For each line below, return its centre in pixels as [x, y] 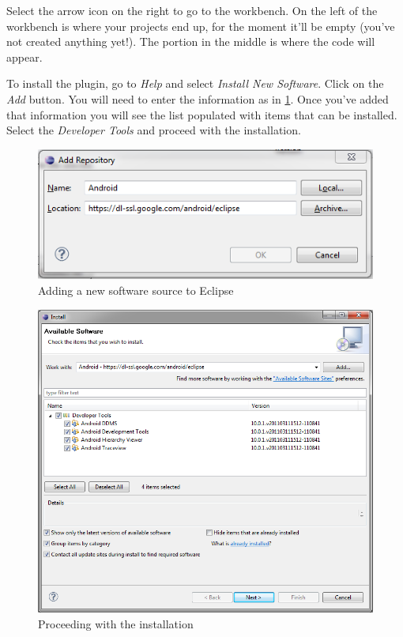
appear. [24, 57]
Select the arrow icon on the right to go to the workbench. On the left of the [192, 10]
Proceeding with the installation [116, 623]
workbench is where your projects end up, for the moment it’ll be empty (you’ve [201, 26]
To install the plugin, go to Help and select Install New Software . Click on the [195, 83]
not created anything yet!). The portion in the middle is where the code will [191, 41]
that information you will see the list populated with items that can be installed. [202, 114]
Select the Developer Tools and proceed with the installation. [154, 130]
